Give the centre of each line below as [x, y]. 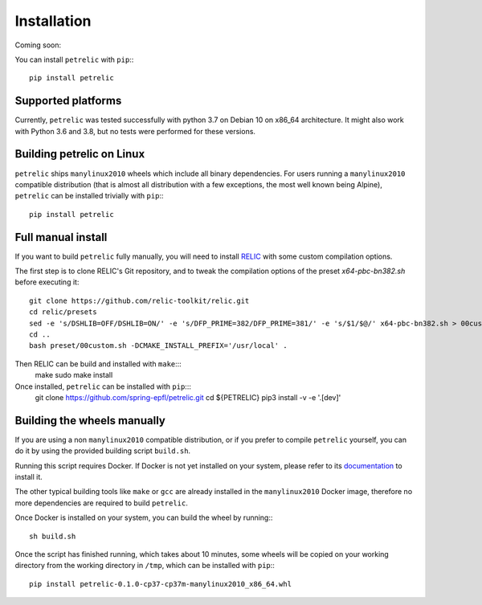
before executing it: [47, 282]
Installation [53, 21]
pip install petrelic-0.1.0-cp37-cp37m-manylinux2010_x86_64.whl [161, 584]
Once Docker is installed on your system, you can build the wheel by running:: [144, 517]
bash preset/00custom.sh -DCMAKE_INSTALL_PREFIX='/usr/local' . [159, 346]
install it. [29, 476]
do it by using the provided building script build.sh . [103, 451]
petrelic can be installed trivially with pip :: [89, 196]
